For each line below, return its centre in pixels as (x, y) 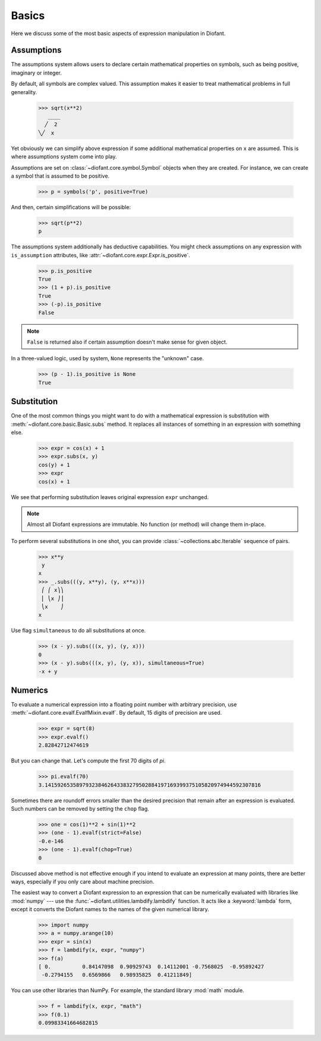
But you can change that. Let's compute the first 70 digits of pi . (88, 761)
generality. (24, 92)
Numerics (30, 690)
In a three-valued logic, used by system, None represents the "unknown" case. (108, 359)
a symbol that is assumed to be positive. (60, 176)
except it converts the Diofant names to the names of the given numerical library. (110, 909)
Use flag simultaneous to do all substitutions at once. (78, 631)
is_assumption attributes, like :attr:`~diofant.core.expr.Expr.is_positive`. (100, 255)
